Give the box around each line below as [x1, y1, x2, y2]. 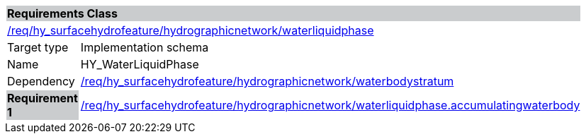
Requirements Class [7, 6, 118, 20]
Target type [7, 40, 69, 54]
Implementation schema [80, 40, 209, 54]
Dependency [7, 74, 75, 88]
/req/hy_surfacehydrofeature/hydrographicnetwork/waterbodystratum [80, 74, 454, 88]
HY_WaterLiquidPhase [80, 57, 199, 71]
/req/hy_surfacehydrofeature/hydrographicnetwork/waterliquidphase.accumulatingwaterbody [80, 98, 580, 112]
